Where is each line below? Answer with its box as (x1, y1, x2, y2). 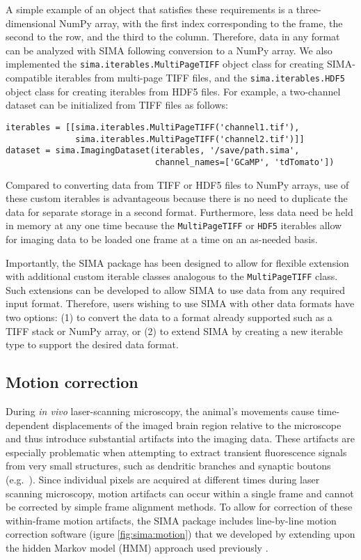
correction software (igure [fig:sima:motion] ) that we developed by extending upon (6, 527, 355, 541)
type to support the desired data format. (6, 337, 179, 352)
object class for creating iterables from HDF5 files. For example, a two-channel (6, 84, 341, 98)
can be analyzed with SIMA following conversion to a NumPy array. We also (6, 42, 332, 57)
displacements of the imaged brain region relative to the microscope (52, 417, 342, 432)
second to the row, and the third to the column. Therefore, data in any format (6, 29, 340, 44)
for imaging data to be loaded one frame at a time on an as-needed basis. (6, 231, 318, 246)
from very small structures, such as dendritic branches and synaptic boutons (6, 458, 331, 473)
